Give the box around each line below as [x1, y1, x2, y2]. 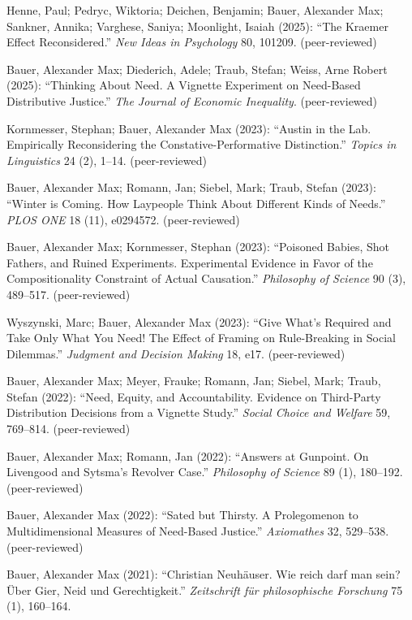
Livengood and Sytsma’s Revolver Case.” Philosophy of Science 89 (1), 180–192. [6, 463, 403, 480]
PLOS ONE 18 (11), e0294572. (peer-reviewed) [6, 210, 240, 228]
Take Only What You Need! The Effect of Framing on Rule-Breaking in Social [6, 329, 396, 346]
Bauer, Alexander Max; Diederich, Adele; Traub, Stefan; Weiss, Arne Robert [6, 60, 388, 77]
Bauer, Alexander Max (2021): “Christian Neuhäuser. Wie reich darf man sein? [6, 566, 401, 583]
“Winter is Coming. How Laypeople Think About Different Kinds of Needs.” [6, 194, 386, 211]
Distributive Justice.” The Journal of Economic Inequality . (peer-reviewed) [6, 92, 378, 109]
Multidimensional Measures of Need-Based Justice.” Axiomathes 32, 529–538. [6, 522, 389, 540]
